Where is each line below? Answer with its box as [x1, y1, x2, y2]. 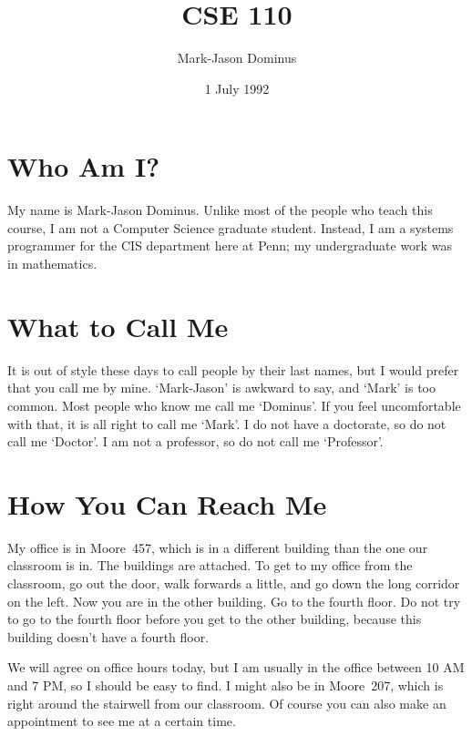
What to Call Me [7, 307, 229, 344]
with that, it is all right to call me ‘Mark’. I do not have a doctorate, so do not [7, 414, 446, 433]
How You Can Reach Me [7, 485, 327, 522]
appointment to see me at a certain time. [7, 711, 236, 731]
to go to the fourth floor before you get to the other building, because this [7, 609, 422, 629]
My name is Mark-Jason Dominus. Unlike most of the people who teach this [7, 200, 433, 220]
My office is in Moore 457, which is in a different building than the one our [7, 537, 428, 557]
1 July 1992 [204, 78, 270, 97]
